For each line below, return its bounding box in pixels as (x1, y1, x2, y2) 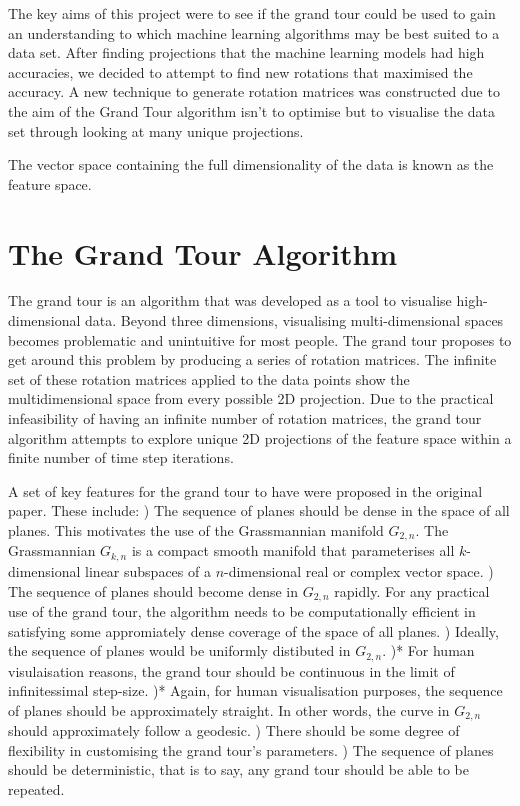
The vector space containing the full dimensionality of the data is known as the (8, 154, 494, 175)
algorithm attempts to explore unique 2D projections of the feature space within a (8, 427, 512, 448)
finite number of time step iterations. (8, 447, 234, 468)
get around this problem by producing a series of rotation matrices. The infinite (8, 349, 497, 370)
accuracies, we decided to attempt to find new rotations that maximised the (8, 61, 473, 82)
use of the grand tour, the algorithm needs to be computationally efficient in (8, 600, 476, 621)
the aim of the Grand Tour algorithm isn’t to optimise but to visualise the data (8, 100, 496, 121)
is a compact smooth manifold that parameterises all (131, 540, 455, 561)
